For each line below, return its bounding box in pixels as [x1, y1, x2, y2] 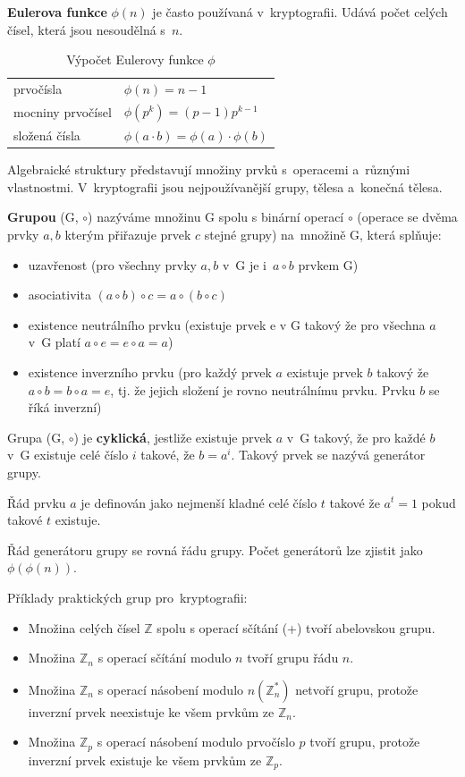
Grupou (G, [7, 207, 79, 226]
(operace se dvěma [357, 207, 458, 226]
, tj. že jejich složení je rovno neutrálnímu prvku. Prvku [110, 380, 416, 399]
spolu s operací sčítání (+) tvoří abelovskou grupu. [156, 618, 435, 637]
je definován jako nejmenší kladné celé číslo [80, 493, 317, 511]
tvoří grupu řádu [247, 648, 339, 667]
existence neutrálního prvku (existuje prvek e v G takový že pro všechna [28, 315, 426, 334]
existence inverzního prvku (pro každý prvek [28, 362, 272, 381]
